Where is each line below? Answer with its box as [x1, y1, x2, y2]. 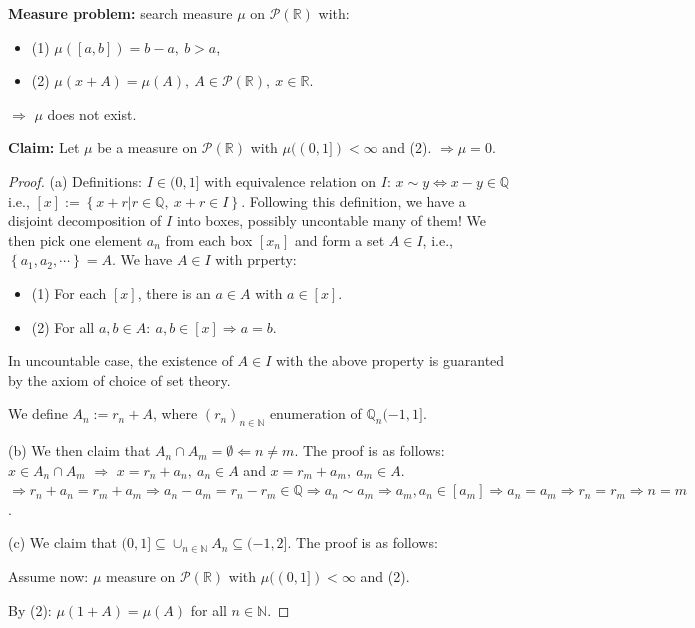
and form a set [294, 229, 385, 250]
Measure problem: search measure [8, 3, 233, 23]
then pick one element [8, 229, 143, 250]
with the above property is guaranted [276, 350, 505, 371]
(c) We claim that [8, 532, 117, 553]
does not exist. [47, 103, 137, 124]
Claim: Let [8, 137, 80, 158]
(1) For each [31, 282, 107, 303]
